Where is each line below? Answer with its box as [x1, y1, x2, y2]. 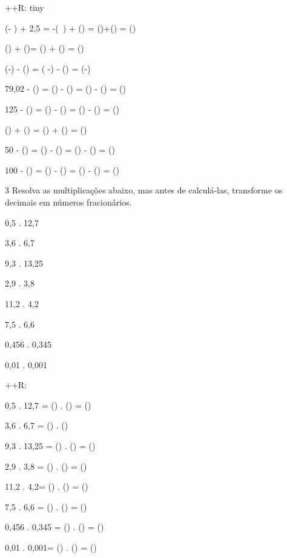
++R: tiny [5, 1, 44, 13]
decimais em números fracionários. [5, 195, 132, 208]
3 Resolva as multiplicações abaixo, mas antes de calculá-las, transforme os [5, 184, 283, 196]
